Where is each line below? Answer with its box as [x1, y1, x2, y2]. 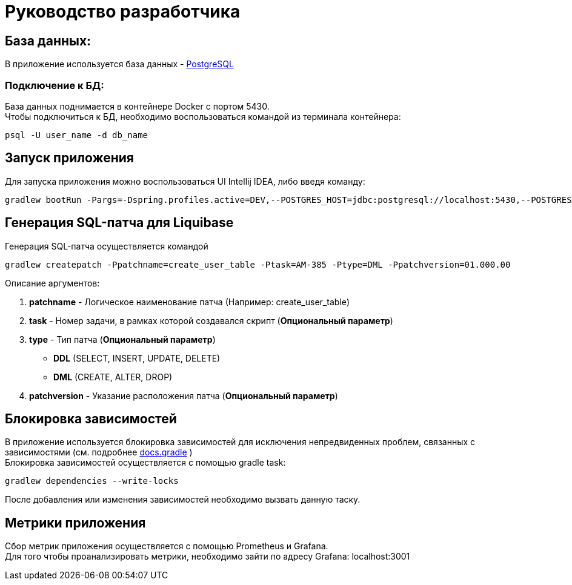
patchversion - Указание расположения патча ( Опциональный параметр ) [29, 390, 338, 401]
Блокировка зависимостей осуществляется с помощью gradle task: [5, 457, 286, 468]
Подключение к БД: [5, 79, 104, 91]
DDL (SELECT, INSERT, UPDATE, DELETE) [53, 352, 221, 363]
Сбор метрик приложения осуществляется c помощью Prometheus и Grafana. [5, 541, 328, 552]
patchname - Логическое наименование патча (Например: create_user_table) [29, 296, 350, 307]
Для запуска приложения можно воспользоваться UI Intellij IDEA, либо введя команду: [5, 176, 365, 187]
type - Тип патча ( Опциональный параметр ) [29, 334, 216, 345]
